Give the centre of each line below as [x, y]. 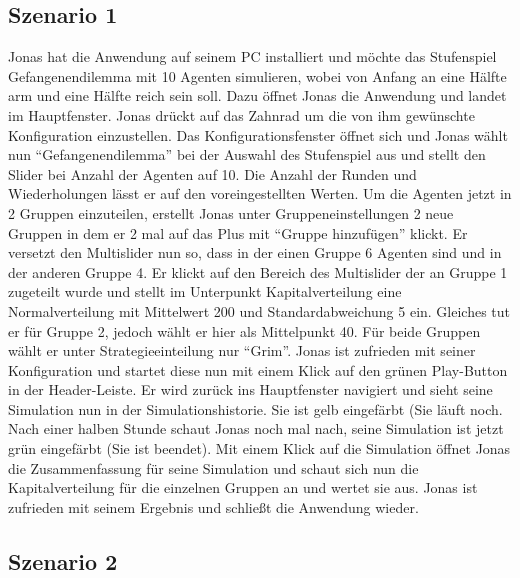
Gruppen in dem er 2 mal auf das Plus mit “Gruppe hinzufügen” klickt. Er [238, 232]
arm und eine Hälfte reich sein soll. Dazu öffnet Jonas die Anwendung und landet [257, 95]
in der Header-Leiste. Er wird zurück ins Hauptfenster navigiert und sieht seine [250, 389]
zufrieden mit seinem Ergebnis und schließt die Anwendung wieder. [213, 506]
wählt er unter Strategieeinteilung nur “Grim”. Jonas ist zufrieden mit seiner [242, 350]
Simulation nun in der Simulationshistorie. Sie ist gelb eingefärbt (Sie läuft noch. [255, 408]
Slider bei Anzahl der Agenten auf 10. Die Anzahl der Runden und [212, 173]
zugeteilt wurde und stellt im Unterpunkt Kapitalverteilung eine [205, 291]
